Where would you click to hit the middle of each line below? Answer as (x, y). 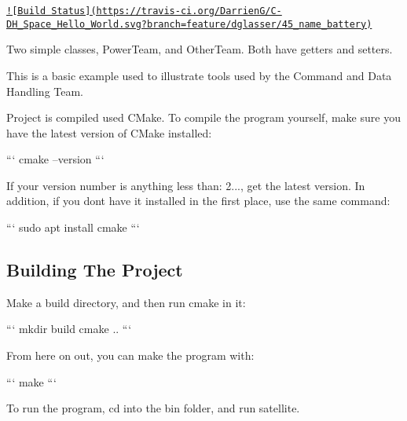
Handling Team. (45, 91)
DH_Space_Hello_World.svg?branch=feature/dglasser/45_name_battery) (189, 24)
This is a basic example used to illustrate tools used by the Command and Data (199, 75)
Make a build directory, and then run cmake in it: (126, 302)
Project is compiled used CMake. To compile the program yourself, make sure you (203, 117)
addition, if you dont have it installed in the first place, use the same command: (198, 201)
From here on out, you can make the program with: (130, 355)
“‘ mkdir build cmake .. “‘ (69, 329)
